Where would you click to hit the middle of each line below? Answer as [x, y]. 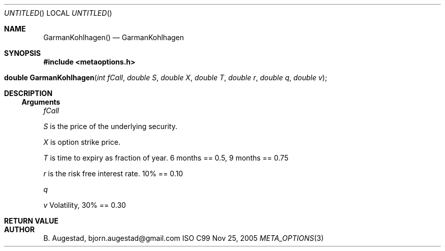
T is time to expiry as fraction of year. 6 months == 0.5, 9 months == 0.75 [166, 158]
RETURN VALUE [31, 221]
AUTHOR [20, 229]
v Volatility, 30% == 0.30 [85, 205]
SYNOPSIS [23, 53]
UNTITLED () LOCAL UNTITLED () [58, 13]
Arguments [41, 102]
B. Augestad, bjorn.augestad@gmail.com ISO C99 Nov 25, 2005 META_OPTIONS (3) [184, 238]
